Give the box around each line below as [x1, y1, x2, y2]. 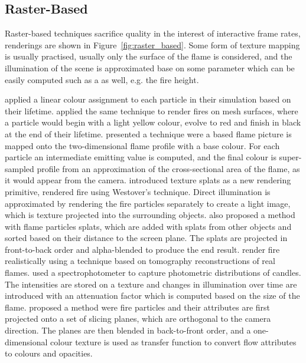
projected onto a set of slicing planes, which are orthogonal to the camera [5, 312, 271, 325]
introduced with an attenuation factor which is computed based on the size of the [5, 289, 300, 302]
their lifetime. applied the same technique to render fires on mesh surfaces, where [5, 104, 298, 117]
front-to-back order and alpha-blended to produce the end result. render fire [5, 243, 280, 255]
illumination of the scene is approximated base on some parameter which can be [5, 61, 295, 74]
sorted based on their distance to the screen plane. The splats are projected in [5, 232, 288, 244]
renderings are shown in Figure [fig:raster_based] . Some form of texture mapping [5, 38, 300, 51]
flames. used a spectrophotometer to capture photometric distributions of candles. [5, 266, 301, 279]
